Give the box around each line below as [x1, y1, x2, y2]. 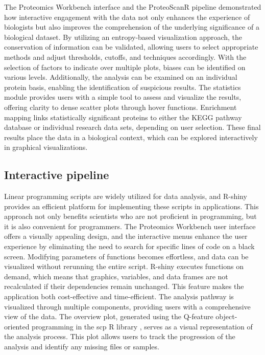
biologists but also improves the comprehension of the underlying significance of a [4, 21, 259, 32]
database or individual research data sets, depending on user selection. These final [4, 122, 261, 132]
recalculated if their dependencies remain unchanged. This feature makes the [4, 281, 244, 292]
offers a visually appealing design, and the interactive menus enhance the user [4, 231, 248, 241]
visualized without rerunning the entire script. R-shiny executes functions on [4, 261, 244, 272]
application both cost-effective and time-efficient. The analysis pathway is [4, 291, 234, 302]
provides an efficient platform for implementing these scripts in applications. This [4, 201, 259, 211]
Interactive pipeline [4, 167, 109, 183]
